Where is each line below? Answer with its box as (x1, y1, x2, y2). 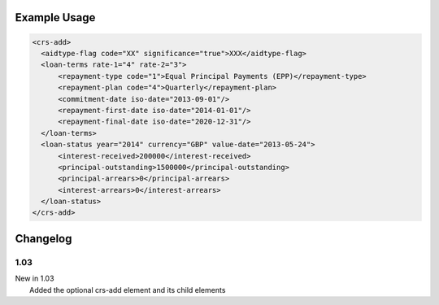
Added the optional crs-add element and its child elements (29, 285, 226, 294)
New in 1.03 (15, 273, 54, 284)
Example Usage (15, 11, 96, 24)
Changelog (15, 232, 72, 246)
